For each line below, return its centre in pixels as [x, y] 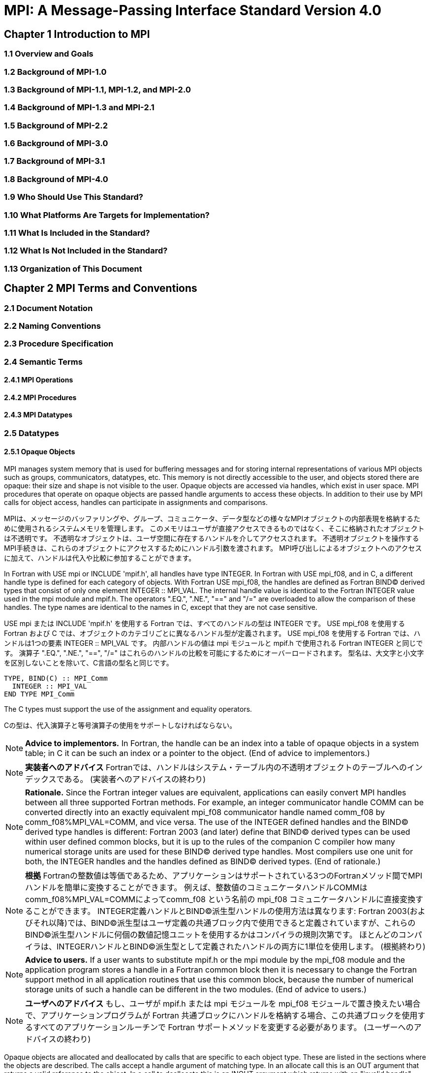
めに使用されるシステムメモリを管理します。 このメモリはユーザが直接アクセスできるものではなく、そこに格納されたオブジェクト [214, 529]
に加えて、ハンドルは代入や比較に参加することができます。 [100, 558]
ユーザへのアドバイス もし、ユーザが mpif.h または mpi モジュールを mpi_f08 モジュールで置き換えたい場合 [223, 1004]
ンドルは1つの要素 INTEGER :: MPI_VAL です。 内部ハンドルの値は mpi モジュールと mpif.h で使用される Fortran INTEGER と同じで [214, 643]
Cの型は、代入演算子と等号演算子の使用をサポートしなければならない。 [120, 726]
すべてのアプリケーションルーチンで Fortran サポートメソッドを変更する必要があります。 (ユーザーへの [223, 1027]
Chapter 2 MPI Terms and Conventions [101, 288]
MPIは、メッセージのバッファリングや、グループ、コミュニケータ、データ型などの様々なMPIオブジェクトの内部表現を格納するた [212, 519]
